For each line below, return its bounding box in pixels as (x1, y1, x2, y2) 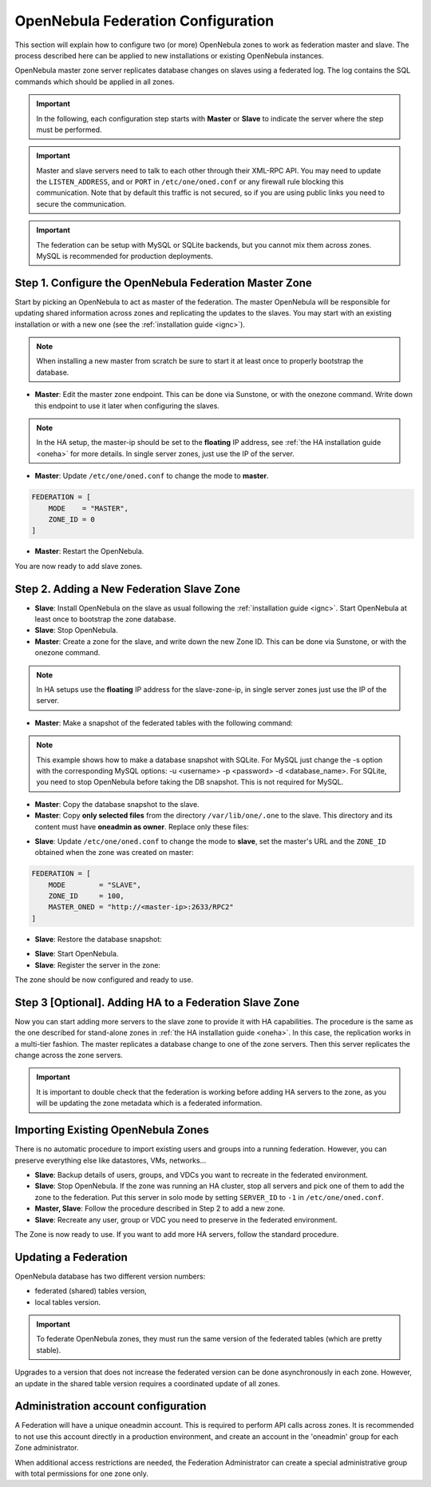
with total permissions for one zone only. (14, 1469, 149, 1478)
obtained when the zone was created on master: (34, 848, 195, 857)
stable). (36, 1345, 61, 1354)
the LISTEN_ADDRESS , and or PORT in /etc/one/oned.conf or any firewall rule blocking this (36, 177, 344, 187)
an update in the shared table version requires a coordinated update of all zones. (14, 1378, 281, 1388)
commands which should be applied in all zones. (14, 77, 175, 86)
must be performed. (36, 125, 103, 134)
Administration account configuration (14, 1399, 207, 1413)
